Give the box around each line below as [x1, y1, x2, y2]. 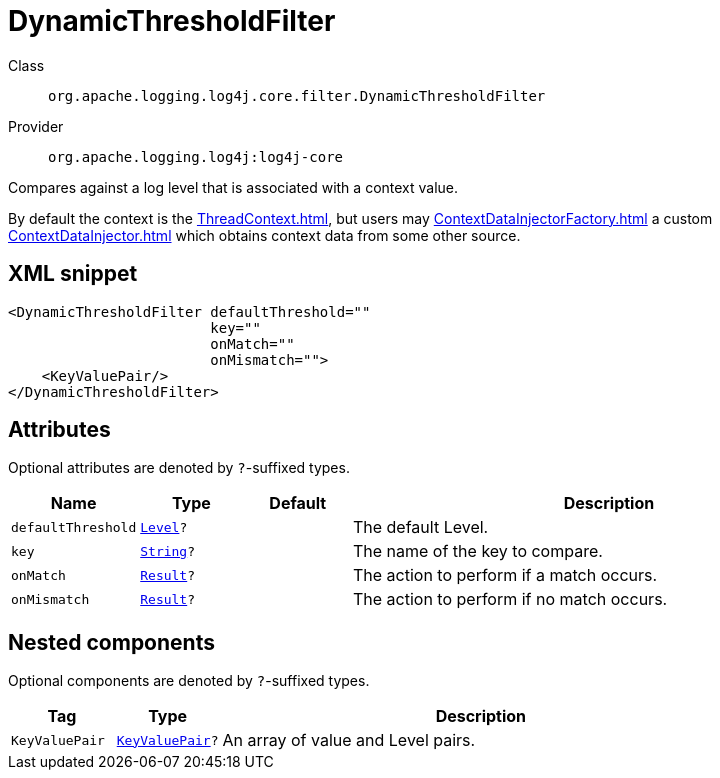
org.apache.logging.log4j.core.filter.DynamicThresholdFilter [48, 87, 546, 104]
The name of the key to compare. [352, 541, 603, 562]
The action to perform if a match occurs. [352, 565, 658, 586]
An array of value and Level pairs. [222, 730, 476, 751]
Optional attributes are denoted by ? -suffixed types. [8, 459, 350, 477]
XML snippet [8, 261, 138, 287]
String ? [140, 543, 196, 559]
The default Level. [352, 517, 489, 538]
